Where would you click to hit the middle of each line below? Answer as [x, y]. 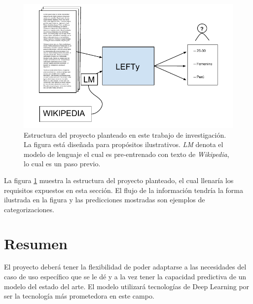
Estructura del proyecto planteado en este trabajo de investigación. [125, 134]
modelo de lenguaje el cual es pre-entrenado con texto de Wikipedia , [126, 154]
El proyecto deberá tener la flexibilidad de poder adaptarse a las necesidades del [125, 267]
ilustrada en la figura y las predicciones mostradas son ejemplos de [105, 200]
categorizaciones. [29, 209]
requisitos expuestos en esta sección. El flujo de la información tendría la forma [124, 190]
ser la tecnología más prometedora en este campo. [79, 296]
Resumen [36, 243]
